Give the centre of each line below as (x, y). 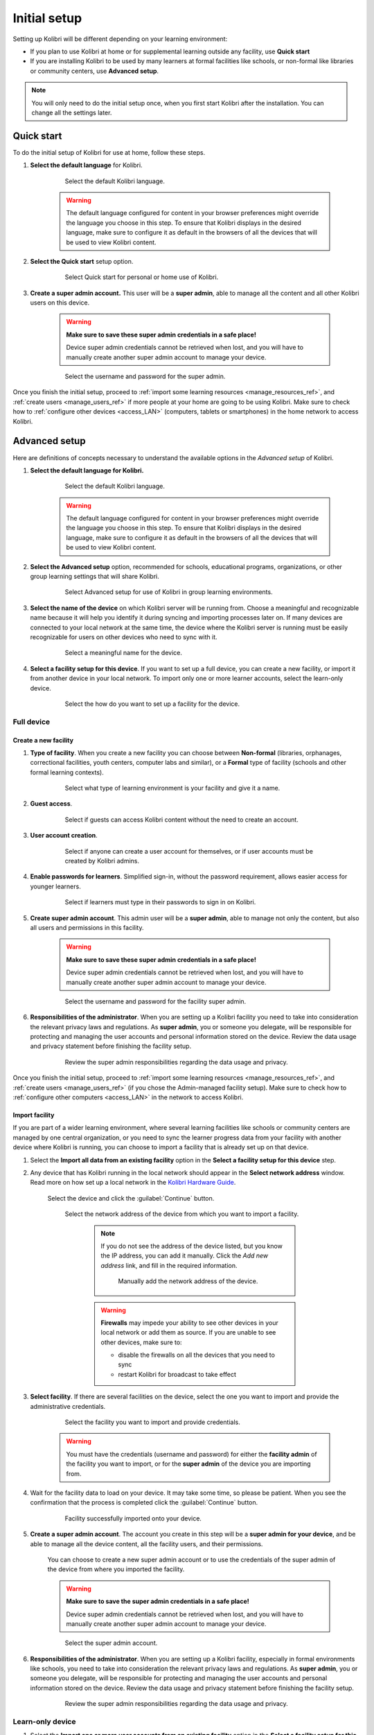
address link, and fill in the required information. (169, 1265)
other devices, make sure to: (142, 1342)
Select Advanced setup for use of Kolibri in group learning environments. (169, 592)
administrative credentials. (68, 1406)
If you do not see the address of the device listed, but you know (192, 1246)
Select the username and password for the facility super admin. (155, 1001)
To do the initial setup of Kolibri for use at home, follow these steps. (109, 152)
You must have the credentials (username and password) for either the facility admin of (192, 1454)
